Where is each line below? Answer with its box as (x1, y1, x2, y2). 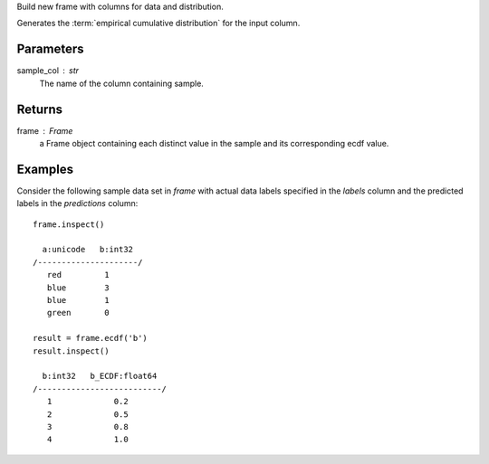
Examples (16, 161, 74, 176)
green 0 (46, 308, 110, 318)
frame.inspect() (33, 219, 105, 230)
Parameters (16, 42, 84, 57)
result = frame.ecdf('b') (33, 333, 149, 344)
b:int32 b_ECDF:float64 (42, 371, 158, 382)
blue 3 (46, 282, 110, 293)
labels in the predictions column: (16, 198, 139, 209)
